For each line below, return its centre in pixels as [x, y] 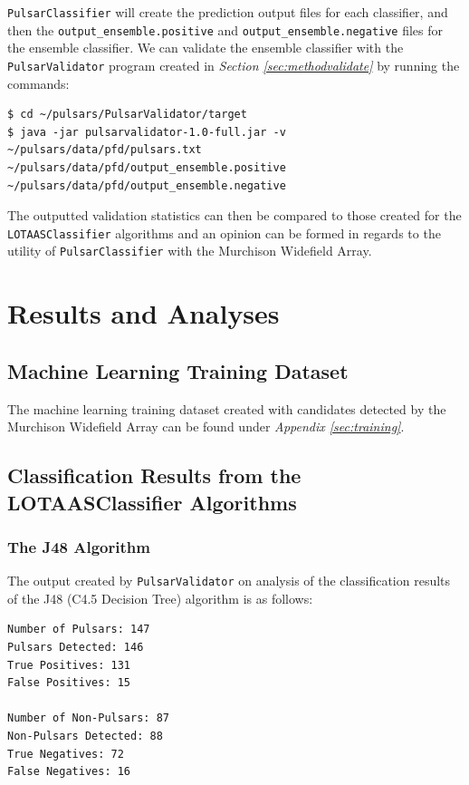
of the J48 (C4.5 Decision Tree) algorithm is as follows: [160, 598]
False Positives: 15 [69, 683]
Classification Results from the [154, 475]
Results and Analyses [144, 313]
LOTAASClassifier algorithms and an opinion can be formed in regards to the [224, 233]
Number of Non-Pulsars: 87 [88, 718]
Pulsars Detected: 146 [76, 648]
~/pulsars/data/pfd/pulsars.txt [105, 150]
